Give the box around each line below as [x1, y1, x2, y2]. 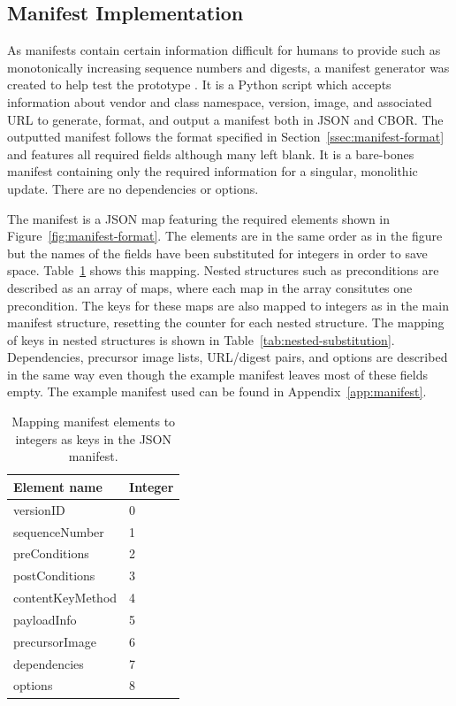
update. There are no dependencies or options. [7, 179, 259, 197]
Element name [13, 477, 103, 495]
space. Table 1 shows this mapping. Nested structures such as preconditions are [7, 261, 439, 280]
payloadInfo [13, 610, 77, 628]
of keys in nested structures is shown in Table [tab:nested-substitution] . [7, 330, 395, 349]
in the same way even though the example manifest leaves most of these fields [7, 365, 428, 383]
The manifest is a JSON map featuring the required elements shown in [7, 209, 391, 227]
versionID [13, 500, 65, 518]
